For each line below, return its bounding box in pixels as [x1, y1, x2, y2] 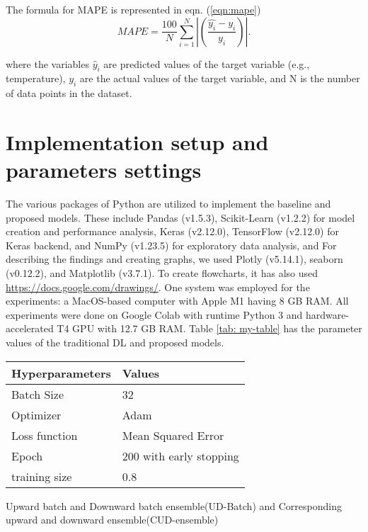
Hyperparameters [11, 364, 111, 381]
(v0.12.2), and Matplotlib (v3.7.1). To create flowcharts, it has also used [6, 266, 318, 281]
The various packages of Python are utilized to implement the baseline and [6, 196, 331, 211]
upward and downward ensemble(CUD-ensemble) [6, 512, 219, 527]
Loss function [11, 426, 78, 443]
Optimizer [11, 406, 62, 423]
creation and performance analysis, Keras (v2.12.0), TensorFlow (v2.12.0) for [6, 224, 339, 239]
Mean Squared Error [122, 426, 224, 443]
